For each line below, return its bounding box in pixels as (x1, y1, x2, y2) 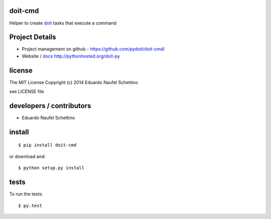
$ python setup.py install (18, 165, 85, 171)
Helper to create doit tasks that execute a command (9, 20, 117, 26)
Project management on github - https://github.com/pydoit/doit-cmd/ (22, 46, 165, 52)
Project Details (9, 33, 56, 41)
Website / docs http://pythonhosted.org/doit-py (22, 53, 120, 59)
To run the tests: (9, 191, 43, 197)
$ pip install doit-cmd (18, 142, 77, 148)
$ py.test (18, 202, 42, 208)
